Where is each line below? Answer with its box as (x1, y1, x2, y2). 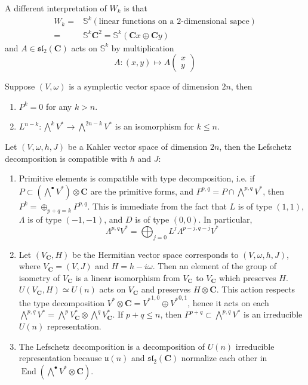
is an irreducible (244, 308, 303, 321)
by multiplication (111, 41, 174, 54)
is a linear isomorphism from (75, 271, 180, 284)
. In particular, (198, 212, 252, 225)
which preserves (219, 271, 276, 284)
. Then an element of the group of (152, 260, 276, 272)
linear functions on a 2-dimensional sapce (98, 17, 250, 26)
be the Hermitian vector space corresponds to (72, 248, 239, 260)
